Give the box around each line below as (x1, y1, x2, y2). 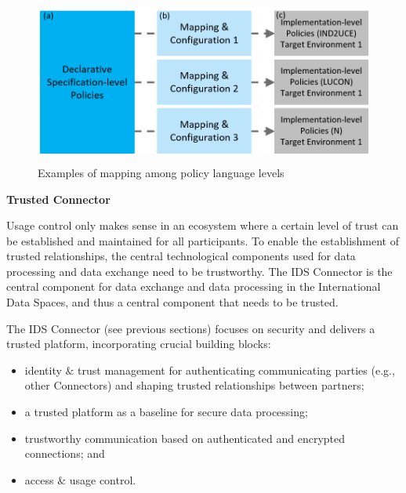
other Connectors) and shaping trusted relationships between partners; (24, 377, 364, 393)
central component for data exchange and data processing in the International (6, 278, 381, 295)
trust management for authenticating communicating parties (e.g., (78, 361, 395, 378)
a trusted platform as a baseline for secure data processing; (24, 404, 308, 420)
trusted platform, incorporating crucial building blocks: (6, 335, 271, 352)
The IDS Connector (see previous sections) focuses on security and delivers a (6, 320, 375, 336)
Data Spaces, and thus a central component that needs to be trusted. (6, 294, 339, 310)
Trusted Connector (6, 190, 111, 207)
